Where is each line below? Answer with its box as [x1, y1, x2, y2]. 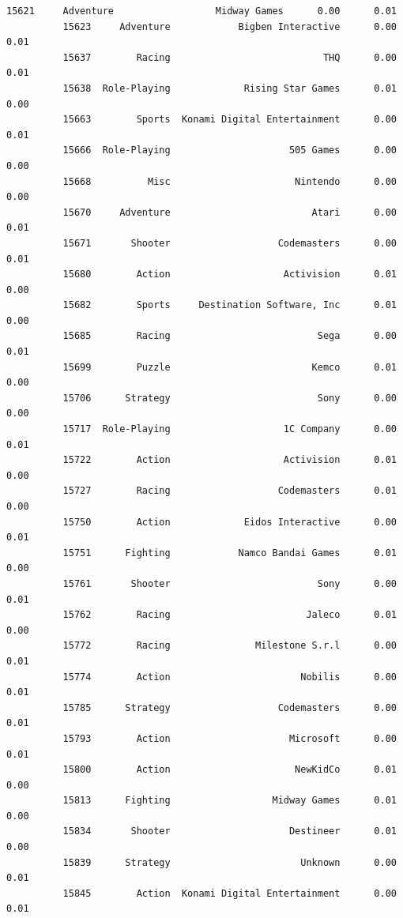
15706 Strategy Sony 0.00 [62, 392, 397, 404]
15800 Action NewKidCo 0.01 [62, 764, 397, 776]
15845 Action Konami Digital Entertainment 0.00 [62, 887, 397, 899]
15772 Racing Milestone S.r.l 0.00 [62, 640, 397, 652]
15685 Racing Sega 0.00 [62, 330, 397, 342]
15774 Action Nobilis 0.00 [62, 671, 397, 683]
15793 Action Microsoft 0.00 [62, 732, 397, 744]
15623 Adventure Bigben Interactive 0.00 [62, 21, 397, 32]
